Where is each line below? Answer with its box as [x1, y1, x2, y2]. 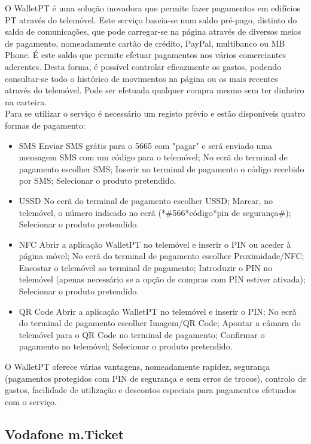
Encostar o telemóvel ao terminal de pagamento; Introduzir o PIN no [19, 261, 273, 273]
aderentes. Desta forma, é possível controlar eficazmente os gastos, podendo [5, 60, 282, 72]
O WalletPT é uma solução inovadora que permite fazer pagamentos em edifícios [5, 2, 301, 14]
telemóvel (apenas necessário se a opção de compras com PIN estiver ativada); [19, 273, 306, 285]
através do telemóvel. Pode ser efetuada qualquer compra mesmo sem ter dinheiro [5, 84, 304, 96]
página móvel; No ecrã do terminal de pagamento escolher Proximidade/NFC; [19, 250, 304, 262]
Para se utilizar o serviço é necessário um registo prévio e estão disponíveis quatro [5, 107, 306, 120]
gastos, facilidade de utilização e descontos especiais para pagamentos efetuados [5, 384, 297, 396]
